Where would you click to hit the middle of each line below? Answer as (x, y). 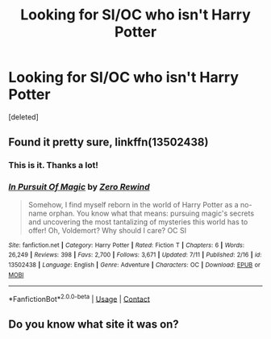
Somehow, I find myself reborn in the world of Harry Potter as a (133, 204)
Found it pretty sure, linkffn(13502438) (108, 142)
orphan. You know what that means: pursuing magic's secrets (152, 213)
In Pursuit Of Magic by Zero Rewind (79, 187)
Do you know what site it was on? (94, 324)
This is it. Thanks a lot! (53, 165)
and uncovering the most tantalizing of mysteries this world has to (138, 222)
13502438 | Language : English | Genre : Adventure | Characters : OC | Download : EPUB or (134, 265)
